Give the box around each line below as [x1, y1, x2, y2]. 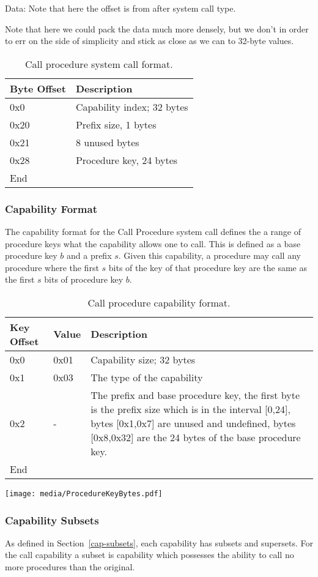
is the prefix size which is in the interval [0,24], [91, 401, 290, 416]
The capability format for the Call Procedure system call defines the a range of [5, 225, 301, 237]
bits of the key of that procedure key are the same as [108, 261, 308, 274]
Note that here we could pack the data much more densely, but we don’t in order [5, 22, 309, 35]
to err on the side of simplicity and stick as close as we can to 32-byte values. [5, 34, 294, 47]
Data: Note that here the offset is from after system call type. [5, 2, 236, 14]
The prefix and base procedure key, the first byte [91, 387, 300, 402]
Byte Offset [10, 81, 66, 95]
